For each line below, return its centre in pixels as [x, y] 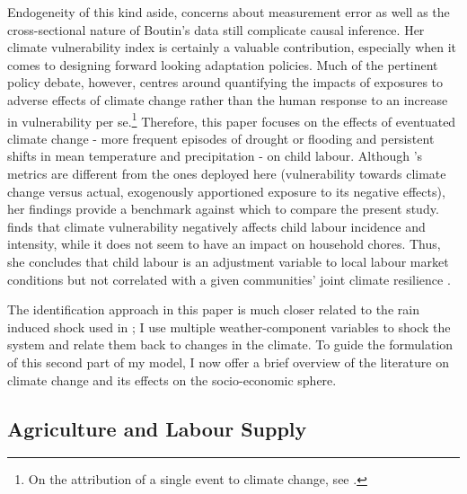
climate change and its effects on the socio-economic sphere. [172, 379]
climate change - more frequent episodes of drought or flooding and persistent [221, 138]
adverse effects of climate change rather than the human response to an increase [228, 99]
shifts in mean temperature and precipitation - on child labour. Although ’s [215, 156]
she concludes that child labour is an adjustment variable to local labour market [228, 261]
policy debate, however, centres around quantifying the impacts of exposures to [225, 82]
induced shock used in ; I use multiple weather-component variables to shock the [229, 326]
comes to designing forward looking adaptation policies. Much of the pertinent [223, 64]
